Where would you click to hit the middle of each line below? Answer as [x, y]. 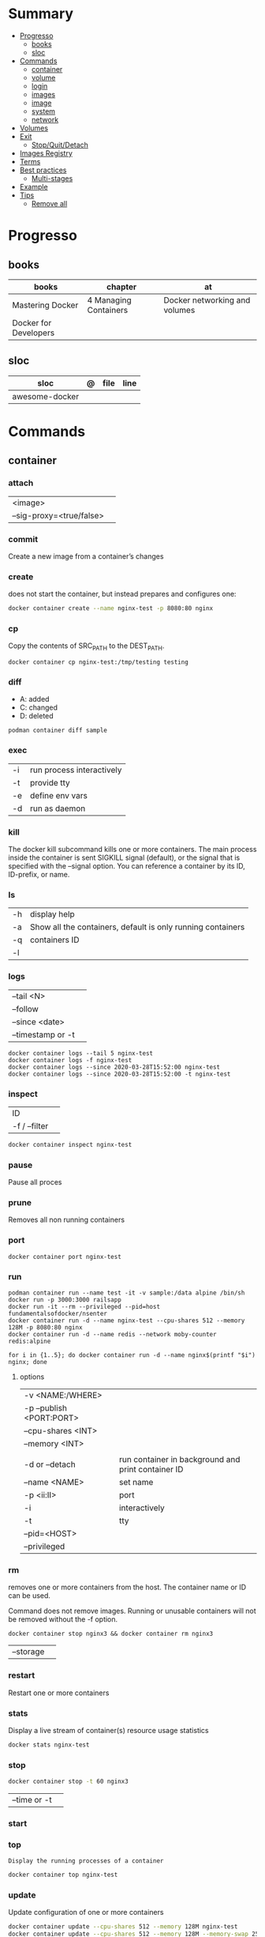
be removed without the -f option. [63, 1619]
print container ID [151, 1469]
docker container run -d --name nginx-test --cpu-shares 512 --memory [127, 1321]
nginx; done [28, 1362]
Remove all [49, 203]
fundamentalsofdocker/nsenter [58, 1314]
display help [52, 914]
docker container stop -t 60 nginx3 [68, 1782]
